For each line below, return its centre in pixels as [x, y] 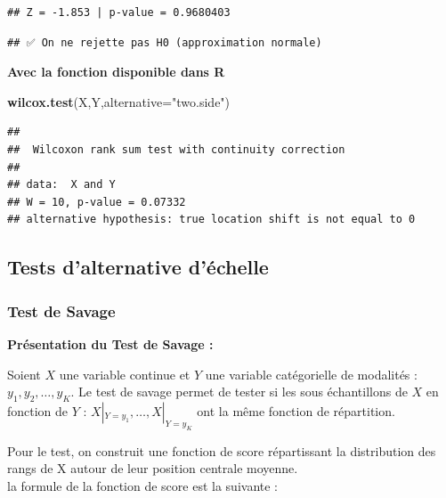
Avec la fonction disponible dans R [116, 72]
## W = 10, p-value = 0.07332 [97, 202]
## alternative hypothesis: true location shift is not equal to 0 [211, 220]
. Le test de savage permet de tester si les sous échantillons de [239, 392]
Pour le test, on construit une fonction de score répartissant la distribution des [222, 450]
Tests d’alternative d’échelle [138, 267]
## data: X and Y [61, 185]
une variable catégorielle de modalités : [311, 374]
